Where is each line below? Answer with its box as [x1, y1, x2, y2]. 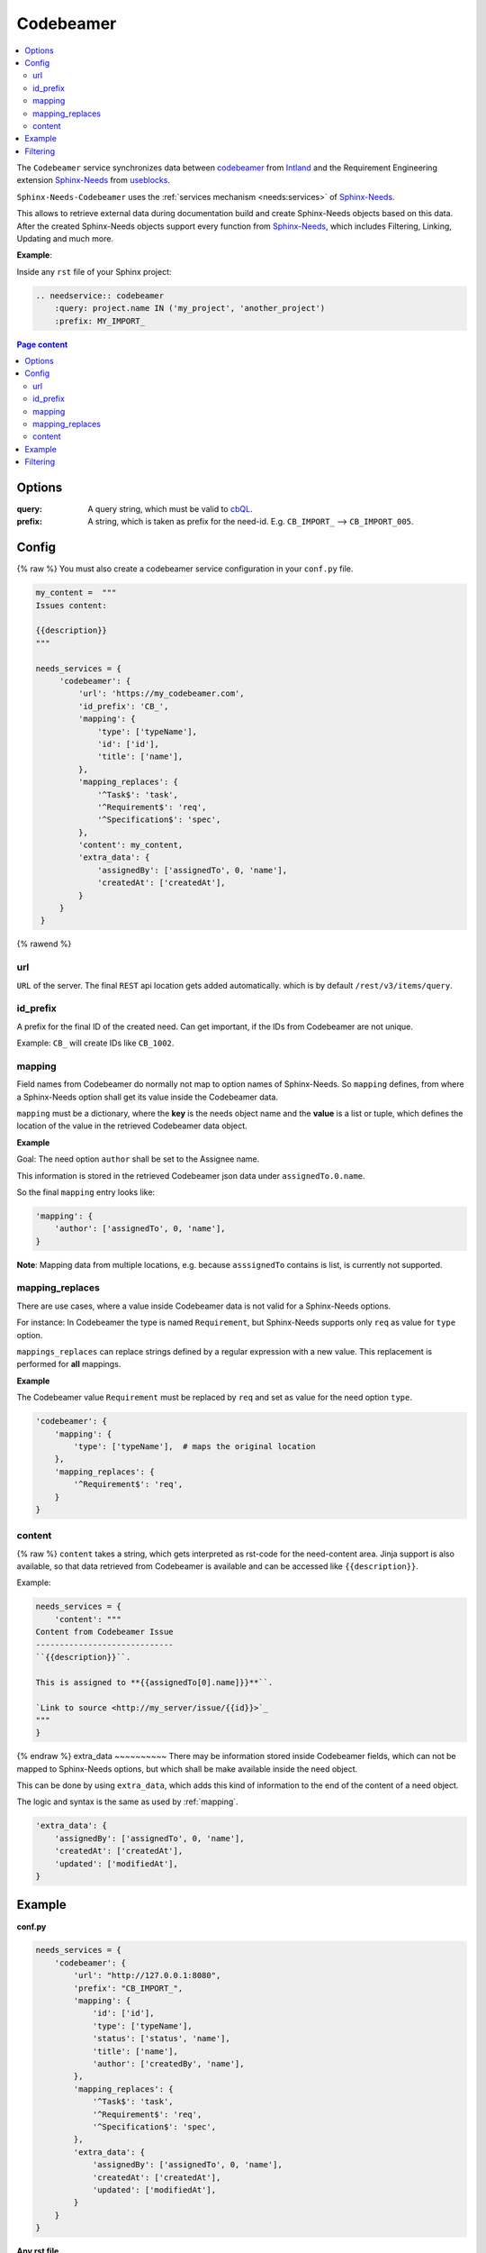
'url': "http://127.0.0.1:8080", [73, 1970, 221, 1981]
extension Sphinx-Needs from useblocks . [16, 175, 171, 186]
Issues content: [35, 600, 108, 610]
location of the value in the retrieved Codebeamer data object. [16, 1120, 247, 1131]
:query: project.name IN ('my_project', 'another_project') [54, 303, 326, 314]
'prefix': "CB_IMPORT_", [73, 1983, 184, 1993]
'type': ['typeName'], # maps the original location [73, 1441, 316, 1451]
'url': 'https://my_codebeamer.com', [77, 689, 245, 698]
